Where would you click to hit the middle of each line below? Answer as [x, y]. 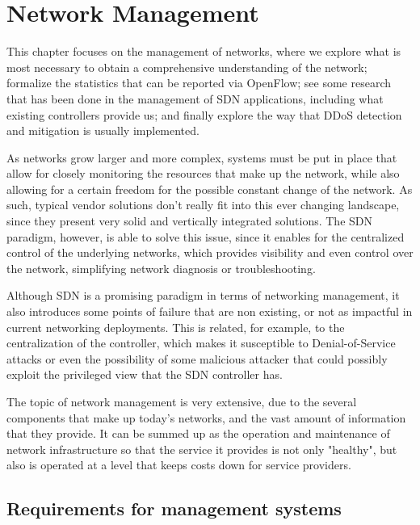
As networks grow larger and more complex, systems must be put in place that [202, 157]
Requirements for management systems [174, 508]
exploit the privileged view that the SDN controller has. [145, 374]
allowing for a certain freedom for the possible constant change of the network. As [210, 189]
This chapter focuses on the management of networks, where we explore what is [204, 51]
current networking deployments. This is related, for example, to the [176, 327]
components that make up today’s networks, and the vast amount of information [206, 417]
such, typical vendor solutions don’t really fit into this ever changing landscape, [203, 205]
